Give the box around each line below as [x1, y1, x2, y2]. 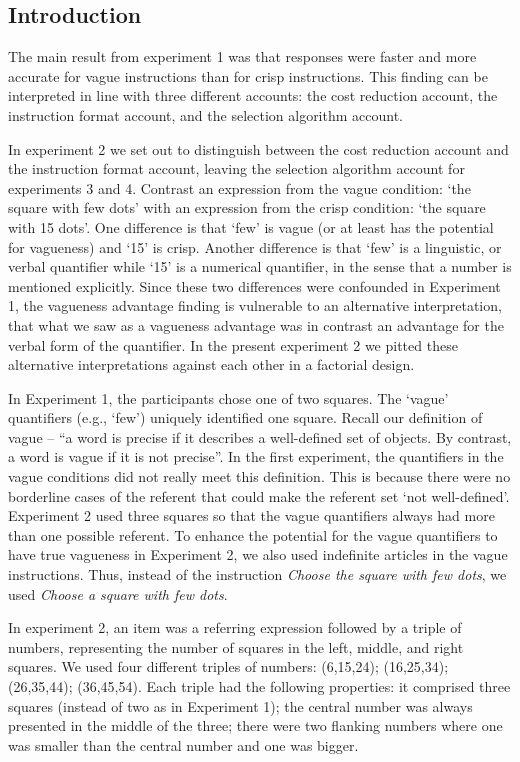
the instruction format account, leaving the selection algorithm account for [8, 158, 465, 179]
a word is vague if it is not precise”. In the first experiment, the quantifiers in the [8, 446, 504, 467]
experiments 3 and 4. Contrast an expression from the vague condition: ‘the [8, 177, 471, 198]
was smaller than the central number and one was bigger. [8, 734, 359, 755]
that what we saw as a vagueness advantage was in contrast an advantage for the [8, 314, 504, 335]
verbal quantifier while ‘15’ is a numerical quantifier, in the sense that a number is [8, 256, 512, 277]
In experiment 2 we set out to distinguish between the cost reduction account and [8, 138, 509, 159]
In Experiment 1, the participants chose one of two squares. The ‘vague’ [8, 387, 449, 408]
